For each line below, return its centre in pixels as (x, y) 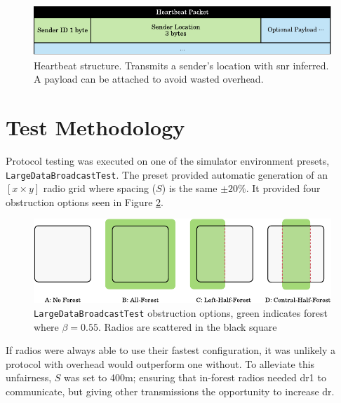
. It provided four (283, 188)
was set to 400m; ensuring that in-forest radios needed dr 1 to (195, 377)
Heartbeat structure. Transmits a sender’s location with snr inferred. (181, 65)
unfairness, (29, 377)
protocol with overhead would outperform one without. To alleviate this (160, 363)
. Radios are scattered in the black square (187, 326)
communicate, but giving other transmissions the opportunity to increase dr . (170, 391)
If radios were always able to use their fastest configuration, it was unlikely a (170, 350)
